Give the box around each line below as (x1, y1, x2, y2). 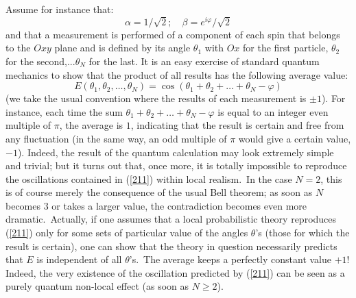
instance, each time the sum (5, 104, 123, 119)
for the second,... (5, 53, 75, 68)
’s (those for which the (255, 225, 350, 240)
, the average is (59, 118, 123, 132)
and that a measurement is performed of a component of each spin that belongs (5, 27, 340, 41)
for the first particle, (243, 40, 329, 55)
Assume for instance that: (5, 2, 114, 16)
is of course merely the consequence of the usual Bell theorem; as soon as (5, 185, 313, 199)
